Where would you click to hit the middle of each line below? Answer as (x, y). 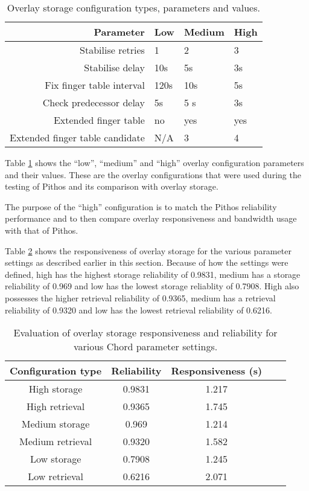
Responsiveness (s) (217, 371)
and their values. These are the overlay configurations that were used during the (153, 174)
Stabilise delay (114, 67)
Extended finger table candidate (77, 137)
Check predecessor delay (94, 102)
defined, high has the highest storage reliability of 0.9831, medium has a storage (153, 274)
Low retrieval (56, 477)
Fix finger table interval (95, 85)
